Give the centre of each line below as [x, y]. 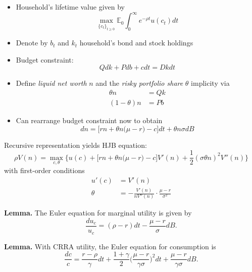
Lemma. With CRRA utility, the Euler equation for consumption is [110, 246]
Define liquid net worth [51, 83]
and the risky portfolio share [139, 83]
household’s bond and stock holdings [136, 43]
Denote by [32, 43]
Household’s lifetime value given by [70, 7]
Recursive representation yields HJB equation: [75, 145]
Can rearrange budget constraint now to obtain [89, 120]
